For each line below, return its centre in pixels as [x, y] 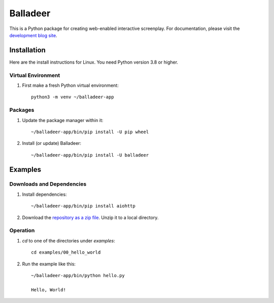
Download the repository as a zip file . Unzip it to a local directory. [90, 217]
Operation [22, 230]
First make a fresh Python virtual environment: [70, 85]
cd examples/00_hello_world [66, 252]
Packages [22, 110]
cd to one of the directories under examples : [68, 240]
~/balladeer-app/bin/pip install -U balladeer [90, 155]
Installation [27, 50]
